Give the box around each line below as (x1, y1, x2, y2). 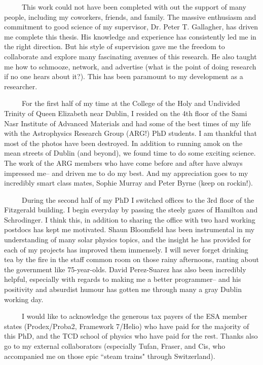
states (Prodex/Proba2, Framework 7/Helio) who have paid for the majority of (4, 320, 249, 331)
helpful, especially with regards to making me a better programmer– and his (4, 274, 241, 284)
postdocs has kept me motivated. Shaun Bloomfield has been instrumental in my (4, 224, 255, 235)
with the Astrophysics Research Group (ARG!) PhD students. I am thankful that (4, 128, 257, 138)
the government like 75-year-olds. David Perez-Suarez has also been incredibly (4, 264, 246, 274)
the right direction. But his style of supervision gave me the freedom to (4, 41, 225, 52)
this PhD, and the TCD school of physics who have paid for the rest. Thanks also (4, 331, 258, 341)
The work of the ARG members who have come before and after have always (4, 157, 243, 168)
